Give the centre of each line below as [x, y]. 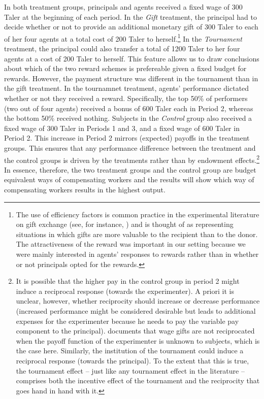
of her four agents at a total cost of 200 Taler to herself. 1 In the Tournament [123, 38]
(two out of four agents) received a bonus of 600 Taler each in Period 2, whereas [129, 108]
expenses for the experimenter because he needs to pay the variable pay [127, 321]
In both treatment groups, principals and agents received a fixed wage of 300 [123, 7]
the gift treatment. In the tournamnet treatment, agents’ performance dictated [127, 88]
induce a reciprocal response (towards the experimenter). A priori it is [125, 291]
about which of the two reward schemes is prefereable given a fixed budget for [125, 68]
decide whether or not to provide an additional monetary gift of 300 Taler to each [131, 27]
